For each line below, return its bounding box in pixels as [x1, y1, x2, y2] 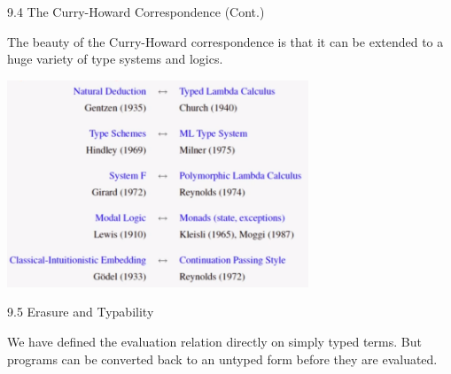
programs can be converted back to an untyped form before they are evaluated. [7, 349, 438, 368]
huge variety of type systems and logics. [7, 50, 223, 68]
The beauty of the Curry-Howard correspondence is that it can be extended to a [7, 32, 444, 50]
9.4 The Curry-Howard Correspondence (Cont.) [7, 3, 265, 20]
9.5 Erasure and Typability [7, 302, 154, 321]
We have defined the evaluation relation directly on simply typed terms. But [7, 332, 422, 350]
